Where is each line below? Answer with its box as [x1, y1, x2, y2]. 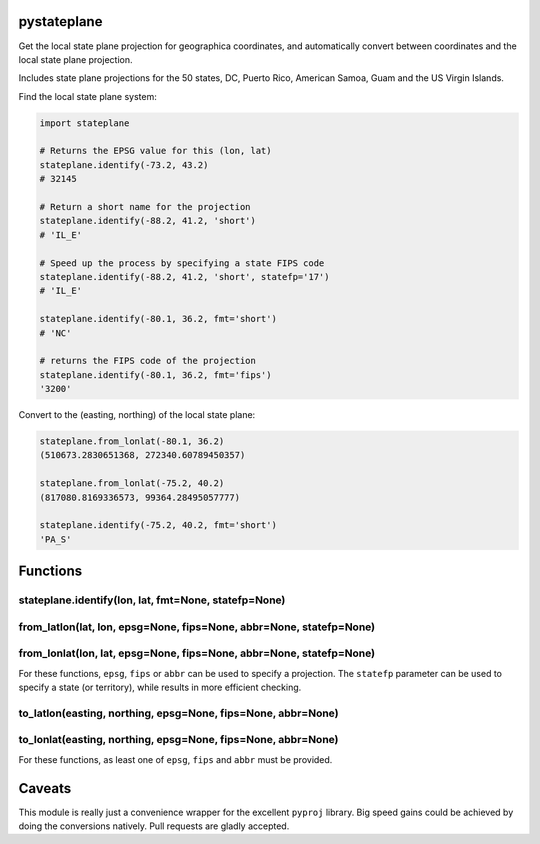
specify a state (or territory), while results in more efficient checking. [18, 681, 302, 694]
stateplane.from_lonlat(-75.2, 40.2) [39, 478, 225, 489]
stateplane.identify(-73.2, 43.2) [39, 159, 209, 170]
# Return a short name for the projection [39, 201, 251, 213]
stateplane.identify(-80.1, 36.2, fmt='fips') [39, 369, 272, 380]
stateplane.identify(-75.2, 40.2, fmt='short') [39, 520, 277, 531]
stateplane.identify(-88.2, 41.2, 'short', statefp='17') [39, 271, 330, 282]
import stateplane [39, 117, 130, 129]
